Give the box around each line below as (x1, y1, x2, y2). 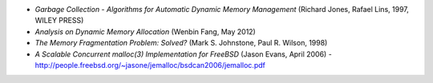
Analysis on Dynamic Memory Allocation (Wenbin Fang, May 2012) (34, 26, 256, 36)
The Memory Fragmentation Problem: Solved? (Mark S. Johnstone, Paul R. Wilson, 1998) (34, 38, 328, 48)
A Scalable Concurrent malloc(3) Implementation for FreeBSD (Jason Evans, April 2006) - (34, 49, 332, 59)
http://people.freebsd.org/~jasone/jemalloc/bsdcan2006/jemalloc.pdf (34, 60, 266, 69)
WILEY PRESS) (34, 16, 84, 26)
